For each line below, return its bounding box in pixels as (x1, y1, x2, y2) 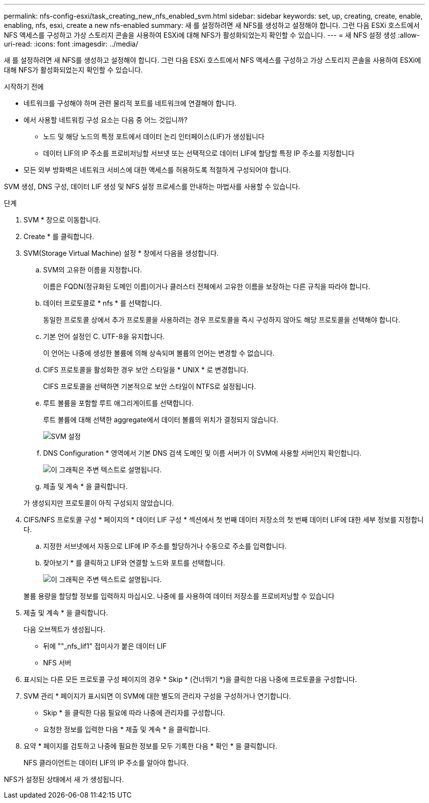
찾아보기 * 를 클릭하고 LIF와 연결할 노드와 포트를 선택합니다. (43, 559, 225, 567)
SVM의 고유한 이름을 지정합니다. (43, 266, 142, 274)
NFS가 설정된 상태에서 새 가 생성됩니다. (4, 775, 124, 783)
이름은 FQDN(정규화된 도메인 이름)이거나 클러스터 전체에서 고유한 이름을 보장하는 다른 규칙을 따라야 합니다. (43, 282, 370, 291)
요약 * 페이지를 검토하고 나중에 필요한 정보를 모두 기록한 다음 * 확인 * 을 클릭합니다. (24, 742, 278, 750)
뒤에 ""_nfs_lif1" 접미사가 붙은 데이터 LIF (43, 642, 167, 650)
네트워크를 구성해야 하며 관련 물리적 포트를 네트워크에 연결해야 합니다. (24, 99, 237, 107)
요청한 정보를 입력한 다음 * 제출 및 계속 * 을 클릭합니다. (43, 725, 210, 733)
